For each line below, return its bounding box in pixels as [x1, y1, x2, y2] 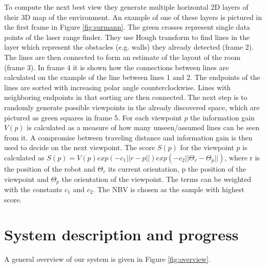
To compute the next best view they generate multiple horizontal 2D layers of [4, 2, 249, 12]
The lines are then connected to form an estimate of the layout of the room [4, 51, 241, 62]
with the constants [4, 183, 63, 194]
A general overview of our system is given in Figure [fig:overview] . [4, 254, 211, 264]
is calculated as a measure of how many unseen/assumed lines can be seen [27, 122, 259, 133]
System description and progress [4, 224, 239, 245]
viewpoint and [4, 173, 49, 184]
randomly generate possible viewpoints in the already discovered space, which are [4, 101, 260, 112]
